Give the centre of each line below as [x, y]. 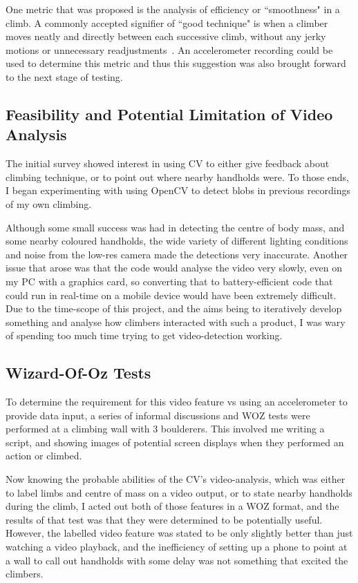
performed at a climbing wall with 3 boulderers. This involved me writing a [165, 429]
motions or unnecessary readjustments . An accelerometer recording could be [169, 49]
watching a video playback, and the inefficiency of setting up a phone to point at [177, 547]
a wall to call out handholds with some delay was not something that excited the [177, 560]
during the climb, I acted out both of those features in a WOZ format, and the [172, 506]
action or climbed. [44, 456]
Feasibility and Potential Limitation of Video [169, 114]
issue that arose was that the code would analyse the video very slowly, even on [174, 268]
